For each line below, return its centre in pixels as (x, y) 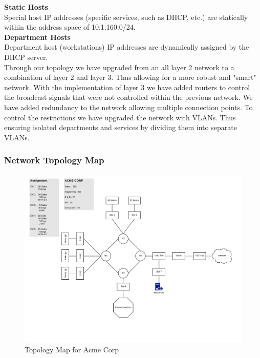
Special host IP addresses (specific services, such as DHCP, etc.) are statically (126, 17)
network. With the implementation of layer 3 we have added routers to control (127, 87)
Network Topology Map (54, 160)
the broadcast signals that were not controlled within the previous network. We (128, 97)
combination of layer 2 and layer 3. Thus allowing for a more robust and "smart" (130, 77)
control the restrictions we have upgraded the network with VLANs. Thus (120, 117)
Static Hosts (26, 7)
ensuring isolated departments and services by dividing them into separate (121, 127)
